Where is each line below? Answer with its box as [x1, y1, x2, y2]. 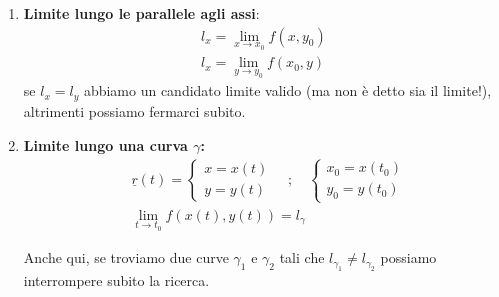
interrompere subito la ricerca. [23, 269, 210, 290]
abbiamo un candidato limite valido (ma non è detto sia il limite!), [83, 80, 492, 101]
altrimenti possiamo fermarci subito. [23, 100, 246, 121]
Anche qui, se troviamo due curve [23, 247, 229, 268]
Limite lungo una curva [23, 134, 188, 155]
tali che [279, 247, 325, 268]
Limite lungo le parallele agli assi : [23, 3, 260, 23]
